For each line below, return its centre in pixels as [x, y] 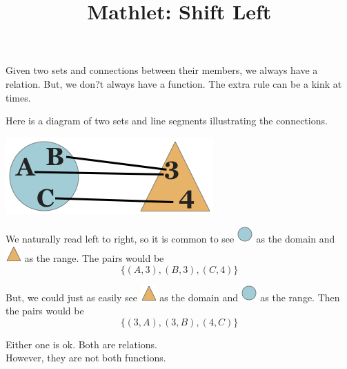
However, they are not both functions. [86, 358]
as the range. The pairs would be [94, 257]
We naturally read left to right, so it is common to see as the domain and [170, 239]
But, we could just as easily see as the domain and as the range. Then [173, 297]
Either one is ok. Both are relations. [81, 344]
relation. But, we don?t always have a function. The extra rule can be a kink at [174, 83]
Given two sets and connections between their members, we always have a [162, 70]
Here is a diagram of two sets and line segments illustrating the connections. [167, 121]
